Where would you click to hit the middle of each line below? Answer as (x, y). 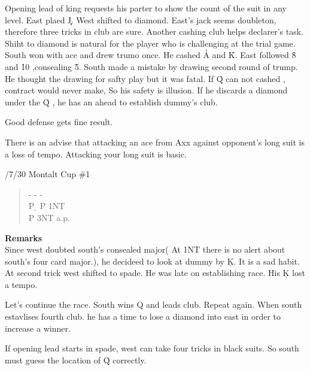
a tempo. (21, 284)
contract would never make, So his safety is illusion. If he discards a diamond (146, 90)
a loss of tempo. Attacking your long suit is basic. (96, 154)
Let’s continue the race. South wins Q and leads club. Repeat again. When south (154, 304)
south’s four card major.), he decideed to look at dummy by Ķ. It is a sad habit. (152, 261)
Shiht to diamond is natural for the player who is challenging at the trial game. (150, 43)
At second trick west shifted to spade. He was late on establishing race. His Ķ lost (155, 273)
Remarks (24, 237)
